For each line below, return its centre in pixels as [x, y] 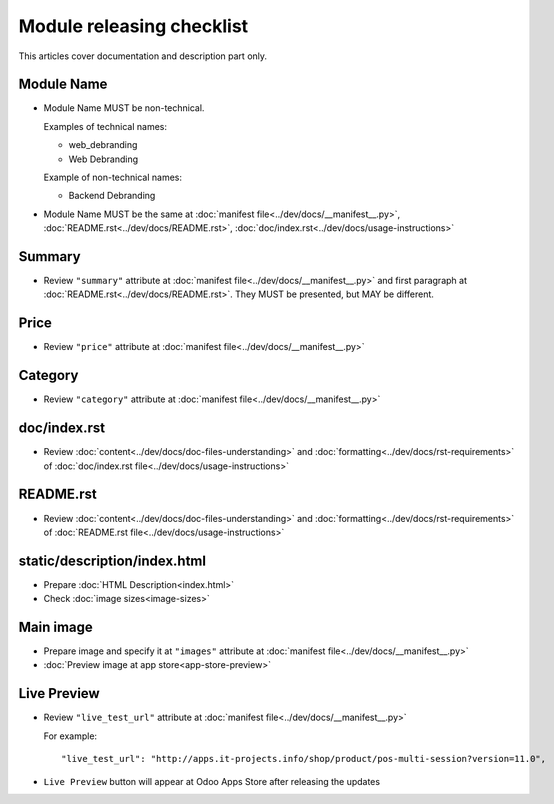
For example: [70, 736]
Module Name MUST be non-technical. [124, 108]
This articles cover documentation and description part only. [143, 56]
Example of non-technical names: [112, 177]
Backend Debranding [112, 196]
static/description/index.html [112, 560]
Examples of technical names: [105, 126]
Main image [56, 627]
